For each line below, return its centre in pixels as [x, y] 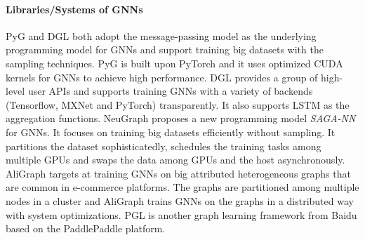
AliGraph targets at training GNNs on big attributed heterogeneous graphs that [178, 173]
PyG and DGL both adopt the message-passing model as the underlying [161, 35]
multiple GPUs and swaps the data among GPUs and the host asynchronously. [175, 160]
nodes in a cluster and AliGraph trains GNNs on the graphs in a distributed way [180, 200]
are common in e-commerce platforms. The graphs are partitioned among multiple [182, 187]
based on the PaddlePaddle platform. [86, 228]
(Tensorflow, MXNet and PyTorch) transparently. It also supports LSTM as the [178, 104]
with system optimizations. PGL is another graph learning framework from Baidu [181, 214]
